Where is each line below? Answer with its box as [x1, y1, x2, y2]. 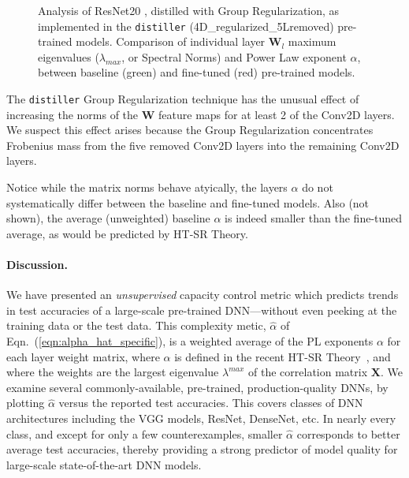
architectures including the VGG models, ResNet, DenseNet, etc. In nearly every [6, 409, 396, 426]
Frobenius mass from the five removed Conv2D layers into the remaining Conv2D [6, 136, 400, 153]
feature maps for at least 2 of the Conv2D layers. [158, 106, 395, 122]
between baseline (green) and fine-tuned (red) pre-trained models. [38, 64, 355, 80]
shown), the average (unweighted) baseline [6, 210, 210, 226]
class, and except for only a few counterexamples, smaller [6, 425, 283, 442]
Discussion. [6, 256, 68, 273]
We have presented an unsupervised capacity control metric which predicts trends [6, 286, 399, 303]
